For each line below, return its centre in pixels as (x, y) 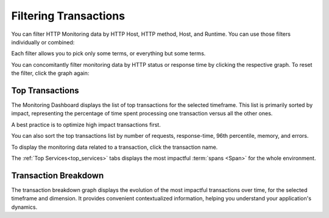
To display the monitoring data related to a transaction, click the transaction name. (115, 147)
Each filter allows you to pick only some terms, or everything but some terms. (108, 53)
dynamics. (24, 207)
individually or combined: (43, 42)
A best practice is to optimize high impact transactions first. (86, 124)
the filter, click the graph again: (50, 73)
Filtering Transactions (68, 16)
